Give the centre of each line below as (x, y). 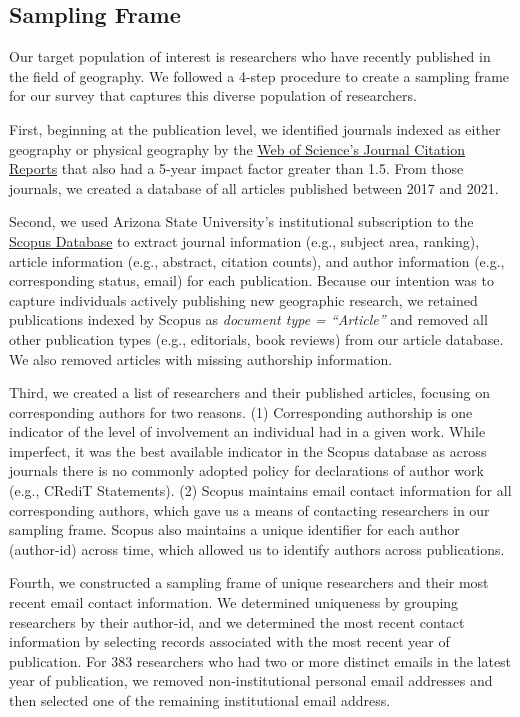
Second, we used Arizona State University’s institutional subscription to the (241, 221)
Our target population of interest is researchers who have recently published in (250, 56)
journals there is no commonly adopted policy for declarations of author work (246, 470)
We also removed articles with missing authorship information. (201, 358)
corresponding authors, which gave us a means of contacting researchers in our (249, 509)
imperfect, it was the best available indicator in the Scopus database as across (248, 450)
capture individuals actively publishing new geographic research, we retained (243, 299)
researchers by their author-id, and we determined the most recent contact (237, 621)
